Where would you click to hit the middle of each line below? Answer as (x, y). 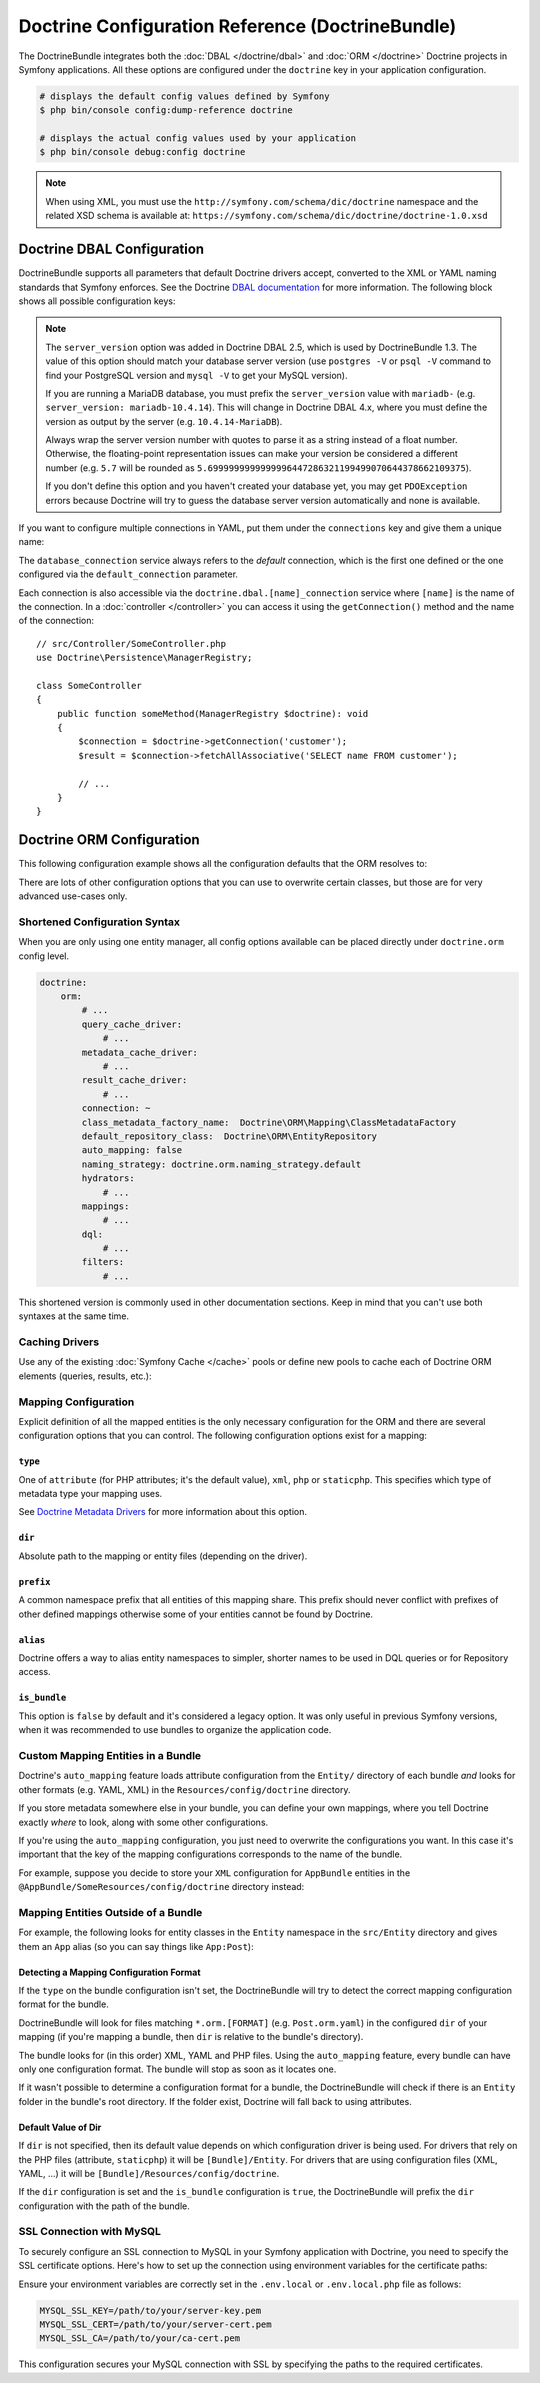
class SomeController (89, 685)
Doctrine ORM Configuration (109, 840)
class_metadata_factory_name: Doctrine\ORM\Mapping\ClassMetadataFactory (269, 1122)
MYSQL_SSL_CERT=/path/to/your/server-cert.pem (155, 2324)
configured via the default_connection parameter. (128, 574)
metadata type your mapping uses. (90, 1494)
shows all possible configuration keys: (97, 301)
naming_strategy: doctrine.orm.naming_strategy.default (221, 1164)
